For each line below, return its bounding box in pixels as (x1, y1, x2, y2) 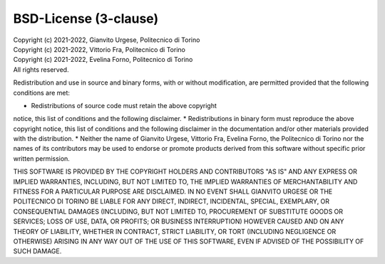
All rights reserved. (13, 65, 69, 74)
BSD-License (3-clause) (13, 11, 159, 26)
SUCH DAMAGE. (13, 247, 62, 255)
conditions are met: (13, 88, 71, 97)
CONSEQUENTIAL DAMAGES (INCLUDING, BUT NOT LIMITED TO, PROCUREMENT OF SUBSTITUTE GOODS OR (13, 207, 344, 216)
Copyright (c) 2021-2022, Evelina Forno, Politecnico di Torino (13, 56, 193, 64)
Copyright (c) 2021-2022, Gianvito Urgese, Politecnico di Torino (13, 36, 200, 44)
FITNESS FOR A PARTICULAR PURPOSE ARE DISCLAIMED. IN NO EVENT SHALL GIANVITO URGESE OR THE (13, 187, 333, 196)
